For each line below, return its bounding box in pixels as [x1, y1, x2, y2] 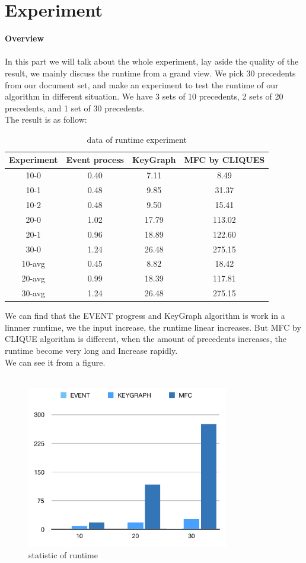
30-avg [21, 287, 46, 299]
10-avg [21, 257, 46, 270]
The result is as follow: [5, 113, 87, 126]
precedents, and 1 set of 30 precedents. [5, 101, 145, 114]
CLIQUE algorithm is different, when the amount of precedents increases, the [5, 332, 286, 345]
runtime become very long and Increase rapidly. [5, 344, 178, 356]
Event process [66, 153, 124, 166]
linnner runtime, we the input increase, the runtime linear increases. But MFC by [5, 321, 301, 333]
